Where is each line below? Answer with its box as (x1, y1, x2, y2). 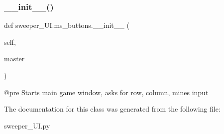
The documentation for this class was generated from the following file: (4, 104, 221, 114)
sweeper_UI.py (4, 120, 50, 131)
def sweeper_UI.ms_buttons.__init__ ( (4, 20, 129, 30)
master (4, 53, 25, 64)
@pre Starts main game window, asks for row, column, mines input (4, 87, 209, 97)
